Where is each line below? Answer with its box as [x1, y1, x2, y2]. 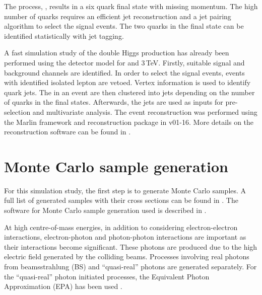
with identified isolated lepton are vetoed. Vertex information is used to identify [4, 77, 251, 88]
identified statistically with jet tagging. [4, 30, 124, 41]
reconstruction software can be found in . [4, 126, 131, 137]
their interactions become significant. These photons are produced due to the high [4, 241, 257, 252]
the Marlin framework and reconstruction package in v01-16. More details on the [4, 116, 254, 127]
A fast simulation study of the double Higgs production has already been [4, 47, 229, 58]
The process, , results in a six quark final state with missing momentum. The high [4, 1, 258, 11]
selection [4, 106, 31, 117]
